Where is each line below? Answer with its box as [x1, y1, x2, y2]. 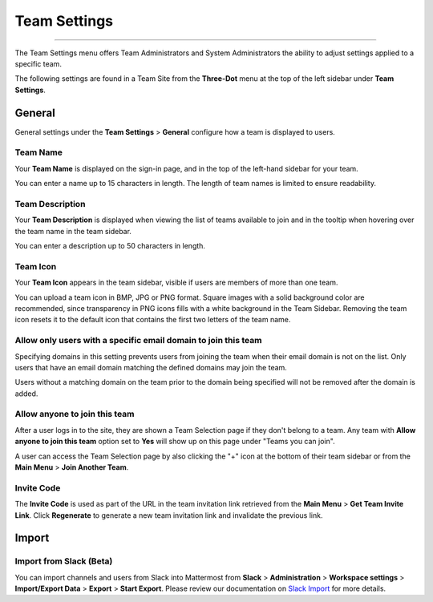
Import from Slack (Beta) [14, 556, 113, 567]
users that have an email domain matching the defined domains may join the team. [14, 362, 288, 372]
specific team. [14, 59, 62, 68]
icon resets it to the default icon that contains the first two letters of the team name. [14, 315, 291, 325]
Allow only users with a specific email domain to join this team [14, 335, 262, 346]
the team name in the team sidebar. [14, 226, 132, 236]
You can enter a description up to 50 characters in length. [14, 241, 206, 251]
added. [14, 389, 38, 398]
